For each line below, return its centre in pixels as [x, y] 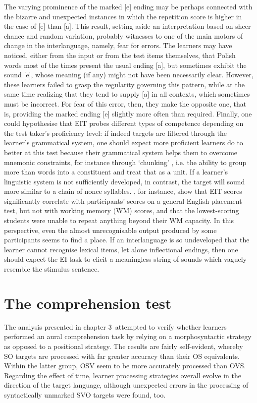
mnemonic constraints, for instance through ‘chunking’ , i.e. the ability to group [125, 162]
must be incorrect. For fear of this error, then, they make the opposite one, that [125, 103]
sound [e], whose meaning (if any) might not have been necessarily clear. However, [129, 75]
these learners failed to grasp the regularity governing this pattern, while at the [124, 84]
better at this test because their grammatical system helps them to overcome [121, 152]
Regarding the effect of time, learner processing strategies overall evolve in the [123, 375]
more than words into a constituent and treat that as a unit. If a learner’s [116, 172]
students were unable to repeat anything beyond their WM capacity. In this [119, 220]
